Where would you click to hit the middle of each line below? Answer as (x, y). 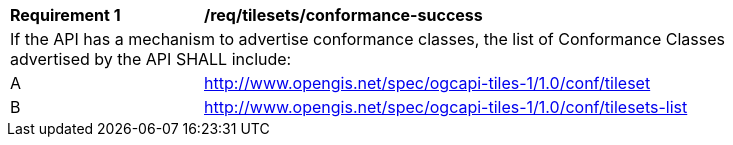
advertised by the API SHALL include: (151, 59)
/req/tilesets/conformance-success (343, 15)
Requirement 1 (65, 15)
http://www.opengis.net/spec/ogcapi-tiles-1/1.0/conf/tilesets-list (446, 107)
